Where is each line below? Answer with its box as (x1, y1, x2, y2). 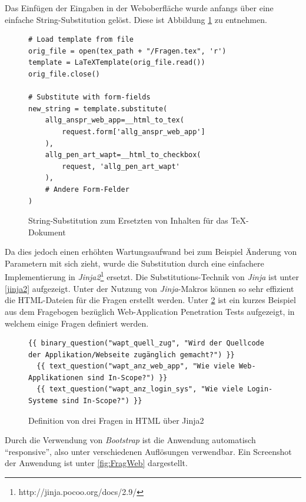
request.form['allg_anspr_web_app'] (62, 127, 205, 136)
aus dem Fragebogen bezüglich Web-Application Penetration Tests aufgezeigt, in (5, 305, 295, 317)
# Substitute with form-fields (28, 93, 151, 102)
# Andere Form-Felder (45, 185, 129, 194)
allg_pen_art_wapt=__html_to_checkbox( (45, 151, 201, 159)
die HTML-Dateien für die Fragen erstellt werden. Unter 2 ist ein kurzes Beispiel (5, 294, 296, 306)
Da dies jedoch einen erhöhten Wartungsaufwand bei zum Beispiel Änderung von (5, 245, 297, 258)
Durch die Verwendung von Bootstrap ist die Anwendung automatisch (5, 434, 256, 446)
